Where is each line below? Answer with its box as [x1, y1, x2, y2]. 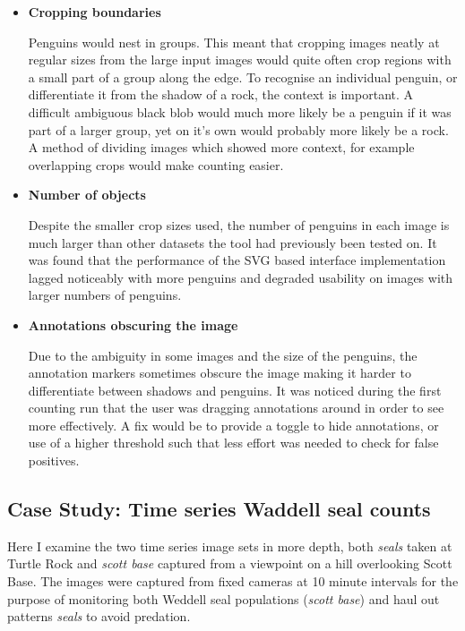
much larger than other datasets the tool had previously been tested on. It [28, 233, 437, 252]
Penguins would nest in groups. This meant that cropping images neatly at [28, 32, 440, 51]
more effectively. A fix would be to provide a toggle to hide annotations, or [28, 415, 439, 434]
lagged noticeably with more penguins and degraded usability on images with [28, 268, 453, 286]
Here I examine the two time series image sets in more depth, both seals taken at [7, 536, 452, 555]
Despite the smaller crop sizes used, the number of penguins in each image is [28, 215, 450, 234]
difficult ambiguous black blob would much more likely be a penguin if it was [28, 102, 452, 121]
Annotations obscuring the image [28, 315, 238, 334]
